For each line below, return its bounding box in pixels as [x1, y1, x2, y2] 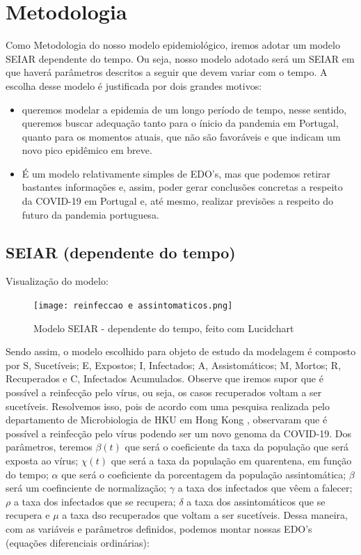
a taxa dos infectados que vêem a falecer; [177, 480, 353, 495]
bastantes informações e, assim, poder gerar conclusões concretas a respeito [22, 180, 343, 194]
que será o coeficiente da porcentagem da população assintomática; [61, 467, 346, 481]
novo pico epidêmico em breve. [22, 143, 152, 157]
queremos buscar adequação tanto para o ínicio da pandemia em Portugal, [22, 116, 339, 130]
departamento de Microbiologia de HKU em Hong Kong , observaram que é [6, 412, 328, 427]
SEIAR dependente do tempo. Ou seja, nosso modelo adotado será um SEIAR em [6, 51, 355, 65]
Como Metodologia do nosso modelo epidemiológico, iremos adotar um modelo [6, 38, 340, 52]
